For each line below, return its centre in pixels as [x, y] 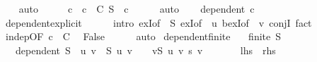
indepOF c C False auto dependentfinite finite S [143, 36]
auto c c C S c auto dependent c [137, 8]
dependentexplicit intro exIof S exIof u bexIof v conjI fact [158, 22]
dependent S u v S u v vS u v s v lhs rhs [145, 50]
